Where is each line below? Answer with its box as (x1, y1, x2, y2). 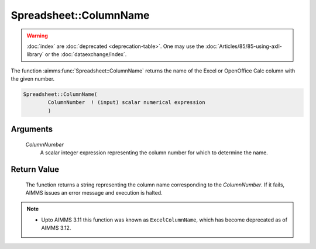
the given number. (11, 75, 55, 82)
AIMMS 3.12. (41, 224, 71, 231)
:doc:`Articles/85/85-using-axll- (205, 43, 282, 50)
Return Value (11, 164, 60, 175)
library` (26, 51, 44, 58)
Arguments (11, 124, 53, 134)
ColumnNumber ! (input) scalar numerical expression (47, 99, 205, 106)
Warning (26, 32, 48, 39)
